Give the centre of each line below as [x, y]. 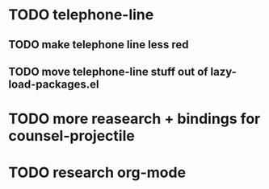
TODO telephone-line [81, 15]
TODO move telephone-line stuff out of [108, 71]
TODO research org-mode [97, 173]
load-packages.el [54, 84]
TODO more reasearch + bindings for [134, 119]
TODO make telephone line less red [99, 45]
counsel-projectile [71, 136]
